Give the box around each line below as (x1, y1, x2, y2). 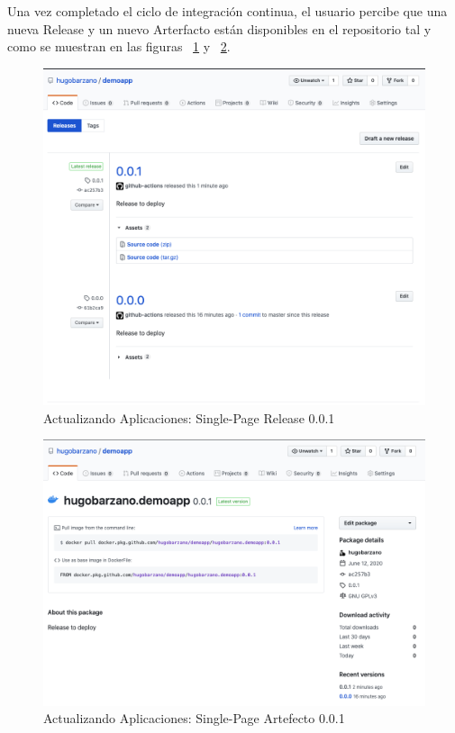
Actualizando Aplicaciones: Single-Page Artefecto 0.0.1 (43, 709, 345, 728)
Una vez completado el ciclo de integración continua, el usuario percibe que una (7, 2, 448, 20)
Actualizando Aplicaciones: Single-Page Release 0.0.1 (43, 408, 335, 427)
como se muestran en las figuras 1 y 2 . (7, 37, 231, 56)
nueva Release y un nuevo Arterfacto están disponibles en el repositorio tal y (7, 19, 432, 38)
